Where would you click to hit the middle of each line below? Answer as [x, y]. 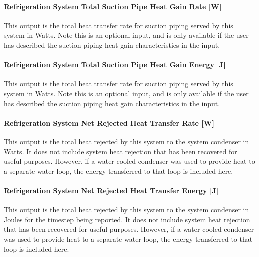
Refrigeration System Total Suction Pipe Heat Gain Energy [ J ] [115, 64]
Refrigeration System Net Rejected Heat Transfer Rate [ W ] [109, 122]
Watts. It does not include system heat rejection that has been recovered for [121, 151]
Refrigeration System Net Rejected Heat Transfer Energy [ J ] [111, 190]
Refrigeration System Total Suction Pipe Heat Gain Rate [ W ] [113, 6]
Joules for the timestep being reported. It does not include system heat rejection [127, 219]
